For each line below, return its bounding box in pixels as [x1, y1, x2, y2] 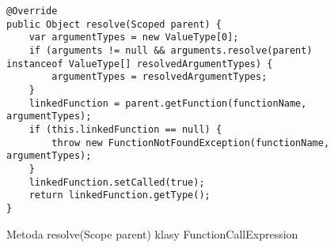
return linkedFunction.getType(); [28, 190, 211, 201]
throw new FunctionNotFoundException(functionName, [51, 137, 330, 148]
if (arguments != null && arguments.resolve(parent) [28, 44, 313, 56]
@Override [6, 6, 58, 17]
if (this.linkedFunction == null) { [28, 123, 222, 135]
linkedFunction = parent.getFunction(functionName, [28, 97, 307, 109]
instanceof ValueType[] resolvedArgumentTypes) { [6, 58, 273, 70]
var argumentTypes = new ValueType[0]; [28, 32, 239, 43]
